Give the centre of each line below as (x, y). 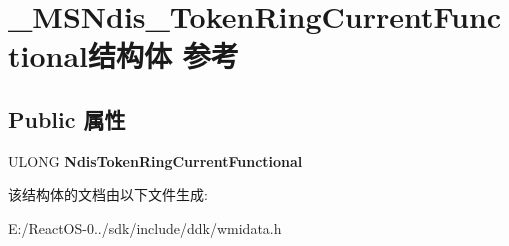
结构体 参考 (163, 55)
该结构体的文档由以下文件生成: (108, 194)
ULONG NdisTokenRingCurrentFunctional (155, 160)
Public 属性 (67, 118)
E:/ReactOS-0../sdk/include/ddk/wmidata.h (145, 227)
